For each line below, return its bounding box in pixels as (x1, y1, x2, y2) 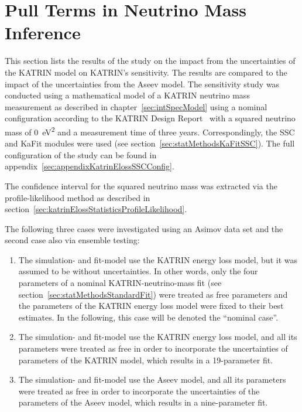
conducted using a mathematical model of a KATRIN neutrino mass (5, 89, 250, 101)
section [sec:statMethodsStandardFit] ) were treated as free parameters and (18, 288, 288, 300)
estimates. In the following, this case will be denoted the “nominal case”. (18, 311, 279, 323)
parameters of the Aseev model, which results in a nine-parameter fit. (18, 396, 268, 408)
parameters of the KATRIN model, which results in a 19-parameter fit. (18, 353, 273, 366)
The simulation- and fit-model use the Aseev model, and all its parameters (18, 373, 286, 386)
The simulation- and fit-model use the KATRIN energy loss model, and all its (18, 331, 297, 343)
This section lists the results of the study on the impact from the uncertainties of (5, 55, 296, 67)
